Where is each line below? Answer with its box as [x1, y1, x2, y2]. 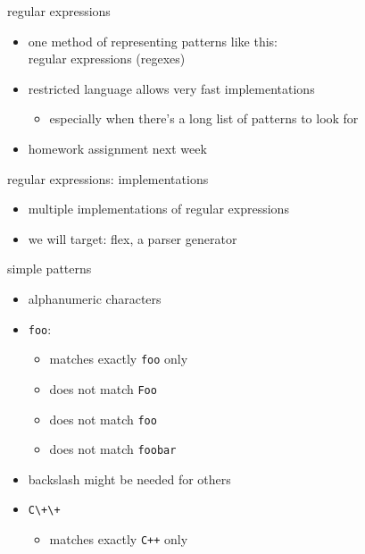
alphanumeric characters [28, 289, 162, 307]
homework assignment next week [28, 138, 207, 157]
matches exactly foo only [49, 349, 188, 368]
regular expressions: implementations [7, 169, 209, 188]
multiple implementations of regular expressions [28, 199, 289, 218]
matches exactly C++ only [49, 530, 188, 549]
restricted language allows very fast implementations [28, 79, 315, 97]
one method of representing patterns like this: [28, 31, 278, 50]
